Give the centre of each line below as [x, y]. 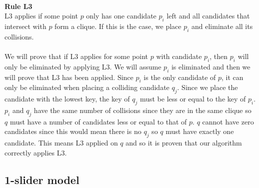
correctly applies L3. [36, 152]
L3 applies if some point [41, 16]
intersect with [25, 26]
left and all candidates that [208, 16]
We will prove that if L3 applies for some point [76, 56]
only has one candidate [121, 16]
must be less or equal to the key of [193, 99]
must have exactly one [200, 131]
